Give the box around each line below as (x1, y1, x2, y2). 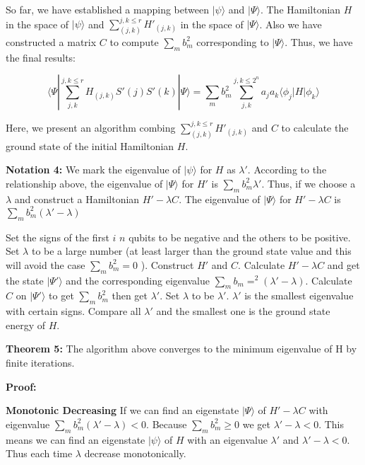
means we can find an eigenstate (6, 432, 145, 447)
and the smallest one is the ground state (156, 304, 330, 318)
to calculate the (281, 120, 349, 134)
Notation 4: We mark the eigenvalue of (6, 162, 181, 177)
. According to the (247, 162, 327, 177)
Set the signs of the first (6, 229, 109, 244)
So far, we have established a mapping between (6, 2, 209, 16)
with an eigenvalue (187, 432, 268, 447)
